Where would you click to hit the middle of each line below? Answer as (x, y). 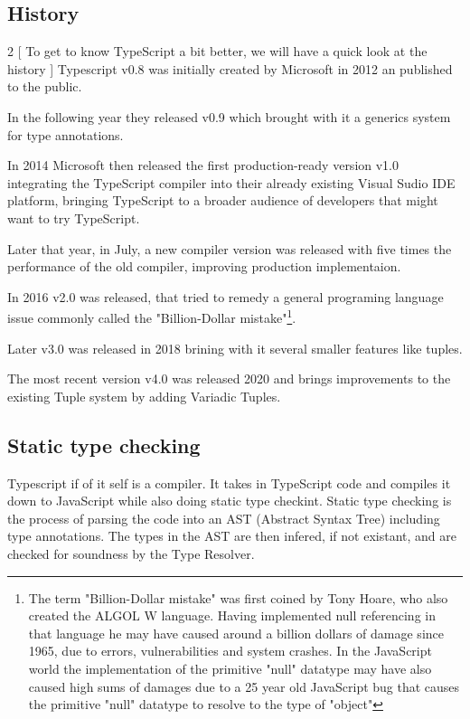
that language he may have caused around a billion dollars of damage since (236, 633)
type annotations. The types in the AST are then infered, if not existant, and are (232, 536)
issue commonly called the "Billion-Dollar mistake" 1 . (152, 316)
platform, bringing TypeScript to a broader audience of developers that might (223, 200)
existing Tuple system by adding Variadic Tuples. (144, 396)
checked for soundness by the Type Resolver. (131, 553)
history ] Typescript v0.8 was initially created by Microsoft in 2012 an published (230, 68)
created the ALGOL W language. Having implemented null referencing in (232, 615)
